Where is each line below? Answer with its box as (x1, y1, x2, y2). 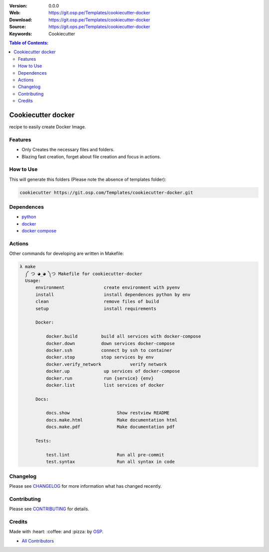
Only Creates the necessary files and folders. (21, 147, 115, 153)
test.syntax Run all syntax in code (45, 459, 175, 465)
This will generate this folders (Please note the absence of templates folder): (9, 176, 166, 182)
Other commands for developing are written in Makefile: (9, 250, 124, 256)
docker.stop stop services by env (45, 354, 154, 360)
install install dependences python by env (35, 292, 191, 297)
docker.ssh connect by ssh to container (45, 347, 172, 353)
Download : (9, 16, 32, 22)
